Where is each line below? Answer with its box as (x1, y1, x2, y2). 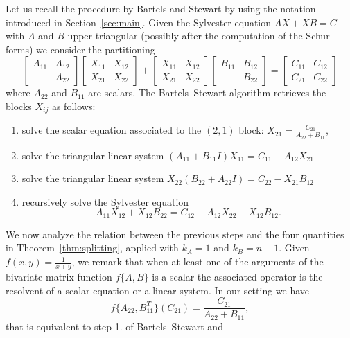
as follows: (51, 98, 96, 113)
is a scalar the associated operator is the (152, 269, 323, 283)
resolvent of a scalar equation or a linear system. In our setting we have (6, 283, 310, 297)
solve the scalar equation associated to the (21, 123, 202, 137)
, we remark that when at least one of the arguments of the (71, 254, 324, 269)
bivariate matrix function (6, 269, 112, 283)
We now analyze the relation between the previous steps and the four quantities (6, 226, 344, 241)
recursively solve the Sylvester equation (21, 194, 189, 208)
